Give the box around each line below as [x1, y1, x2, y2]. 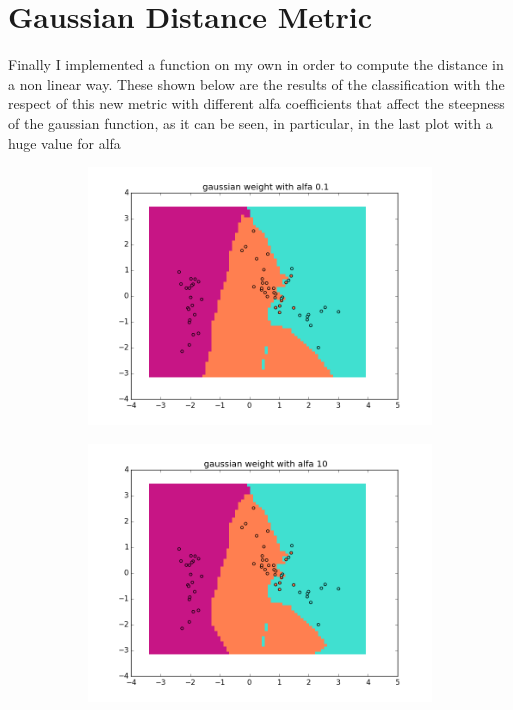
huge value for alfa [8, 132, 121, 153]
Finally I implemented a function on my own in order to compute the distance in [8, 54, 504, 75]
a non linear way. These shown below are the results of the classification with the [8, 73, 505, 94]
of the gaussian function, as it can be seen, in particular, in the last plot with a [8, 112, 493, 133]
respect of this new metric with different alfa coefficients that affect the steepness [8, 93, 505, 114]
